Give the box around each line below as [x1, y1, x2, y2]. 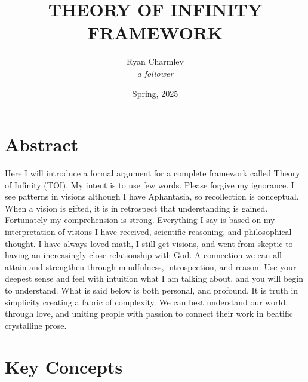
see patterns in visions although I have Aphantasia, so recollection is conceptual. [5, 190, 299, 203]
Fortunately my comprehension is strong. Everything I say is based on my [5, 213, 275, 226]
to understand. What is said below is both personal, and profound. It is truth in [5, 283, 298, 296]
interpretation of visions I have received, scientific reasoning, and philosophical [5, 225, 292, 237]
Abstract [5, 132, 79, 157]
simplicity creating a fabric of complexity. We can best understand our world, [5, 295, 288, 308]
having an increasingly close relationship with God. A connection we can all [5, 249, 282, 261]
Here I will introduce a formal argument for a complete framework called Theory [5, 167, 300, 179]
